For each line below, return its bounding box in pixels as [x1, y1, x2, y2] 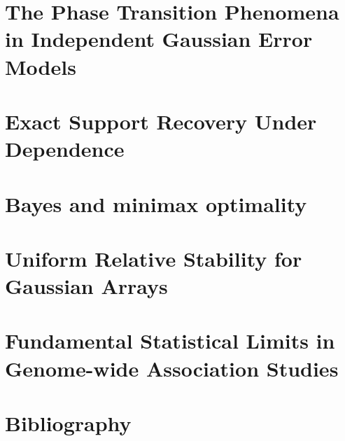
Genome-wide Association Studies [5, 353, 339, 382]
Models [5, 52, 76, 80]
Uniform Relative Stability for [5, 244, 302, 272]
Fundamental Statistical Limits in [5, 326, 335, 355]
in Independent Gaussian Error [5, 24, 313, 53]
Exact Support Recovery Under [5, 106, 317, 135]
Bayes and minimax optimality [5, 189, 307, 218]
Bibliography [5, 409, 132, 437]
